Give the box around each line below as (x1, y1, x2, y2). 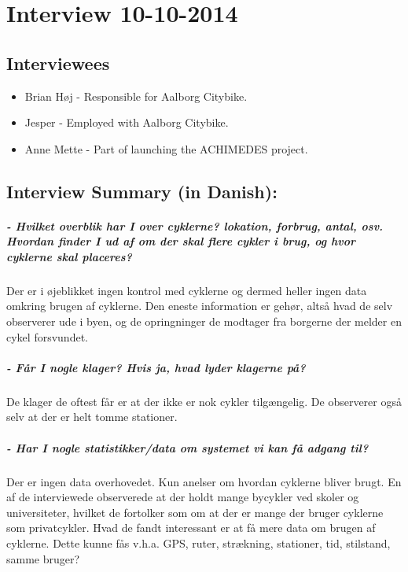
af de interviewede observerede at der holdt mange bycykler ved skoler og (6, 489, 359, 505)
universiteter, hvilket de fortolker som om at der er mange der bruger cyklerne (6, 504, 384, 520)
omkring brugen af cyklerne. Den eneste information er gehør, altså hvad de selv (6, 297, 393, 314)
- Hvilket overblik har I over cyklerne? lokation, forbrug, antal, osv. (6, 217, 384, 234)
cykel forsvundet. (6, 328, 88, 345)
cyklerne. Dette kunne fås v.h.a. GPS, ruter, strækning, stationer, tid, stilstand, (6, 534, 391, 551)
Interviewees (6, 50, 110, 75)
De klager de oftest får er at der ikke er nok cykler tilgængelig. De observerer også (6, 393, 402, 409)
